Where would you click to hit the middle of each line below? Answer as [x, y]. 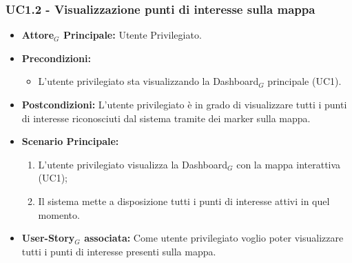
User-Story [48, 238]
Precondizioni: [56, 58]
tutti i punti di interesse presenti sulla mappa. [119, 251]
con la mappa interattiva [289, 164]
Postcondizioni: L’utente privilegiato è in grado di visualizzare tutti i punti [184, 104]
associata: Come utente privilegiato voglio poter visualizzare [214, 238]
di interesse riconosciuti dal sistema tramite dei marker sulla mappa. [166, 118]
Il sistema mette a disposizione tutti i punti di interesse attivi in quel [184, 201]
